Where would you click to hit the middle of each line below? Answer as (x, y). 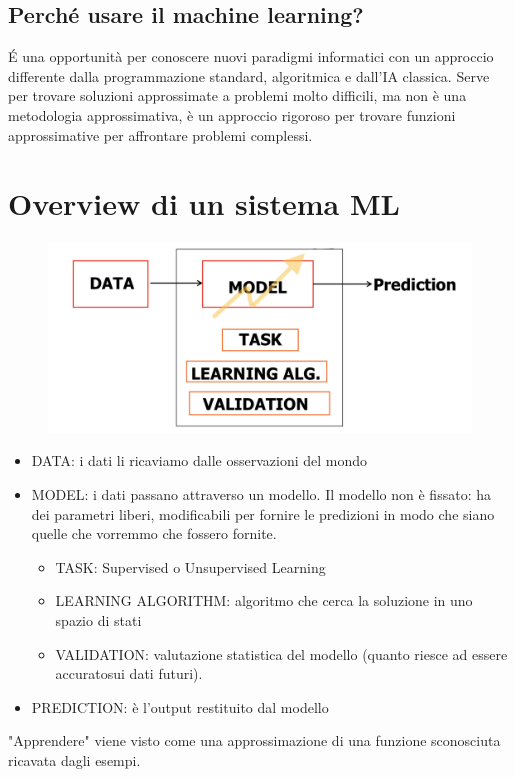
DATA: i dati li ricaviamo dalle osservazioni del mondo (199, 460)
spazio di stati (98, 619)
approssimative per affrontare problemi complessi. (160, 134)
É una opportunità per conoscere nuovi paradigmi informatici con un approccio (251, 56)
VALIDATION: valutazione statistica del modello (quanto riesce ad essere (281, 653)
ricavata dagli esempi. (74, 759)
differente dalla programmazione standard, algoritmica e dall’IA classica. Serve (249, 75)
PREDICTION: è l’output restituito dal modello (180, 706)
